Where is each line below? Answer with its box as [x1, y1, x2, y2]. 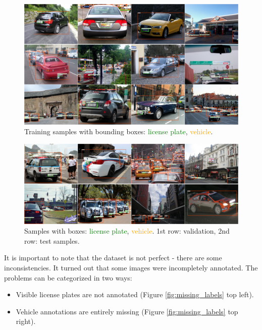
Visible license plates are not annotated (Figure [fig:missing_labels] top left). [16, 289, 254, 300]
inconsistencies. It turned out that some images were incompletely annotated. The [4, 262, 258, 273]
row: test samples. [24, 235, 80, 246]
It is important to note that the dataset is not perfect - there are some [4, 252, 222, 263]
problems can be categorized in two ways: [4, 272, 132, 283]
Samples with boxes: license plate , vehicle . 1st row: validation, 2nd [24, 226, 230, 236]
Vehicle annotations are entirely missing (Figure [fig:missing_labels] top [16, 306, 238, 316]
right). [16, 316, 36, 326]
